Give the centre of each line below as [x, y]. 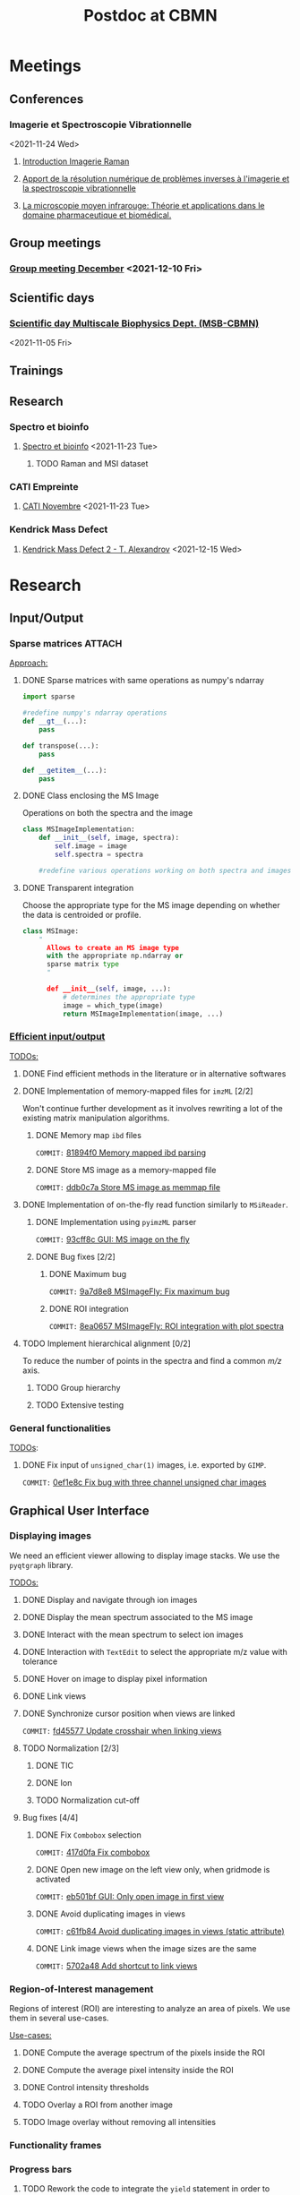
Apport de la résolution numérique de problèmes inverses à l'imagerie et [156, 178]
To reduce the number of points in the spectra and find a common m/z [152, 1360]
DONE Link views [54, 1696]
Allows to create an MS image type [112, 947]
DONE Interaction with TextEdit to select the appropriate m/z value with [155, 1651]
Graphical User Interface [79, 1510]
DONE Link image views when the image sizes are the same [146, 1948]
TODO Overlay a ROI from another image [97, 2105]
